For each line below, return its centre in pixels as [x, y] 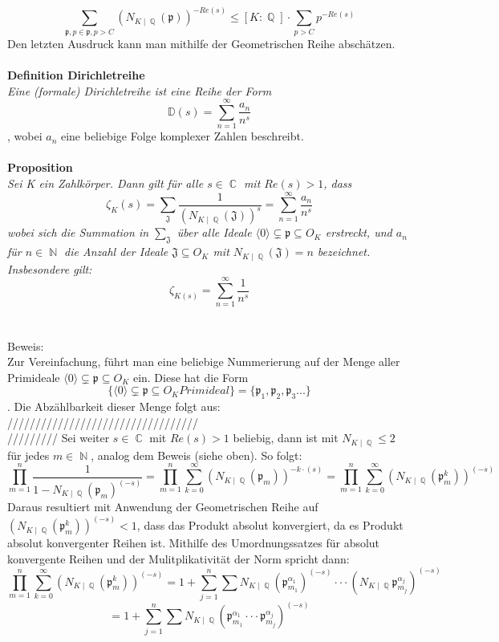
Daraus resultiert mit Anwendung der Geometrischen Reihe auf [163, 507]
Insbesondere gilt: [50, 268]
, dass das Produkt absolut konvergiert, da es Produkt [270, 525]
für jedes [28, 455]
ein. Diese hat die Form [191, 377]
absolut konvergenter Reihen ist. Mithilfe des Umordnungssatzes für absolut [194, 543]
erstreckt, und [359, 232]
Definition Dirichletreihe [76, 74]
